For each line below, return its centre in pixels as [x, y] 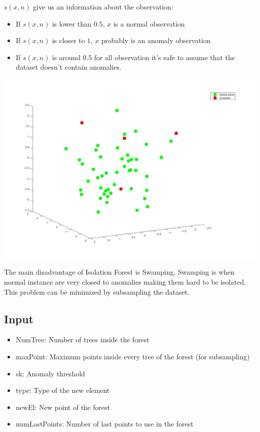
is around [66, 57]
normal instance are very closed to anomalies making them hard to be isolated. [125, 281]
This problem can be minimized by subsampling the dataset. [97, 291]
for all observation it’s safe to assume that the [164, 57]
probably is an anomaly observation [156, 40]
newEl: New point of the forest [63, 407]
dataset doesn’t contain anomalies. [68, 67]
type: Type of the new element [63, 390]
